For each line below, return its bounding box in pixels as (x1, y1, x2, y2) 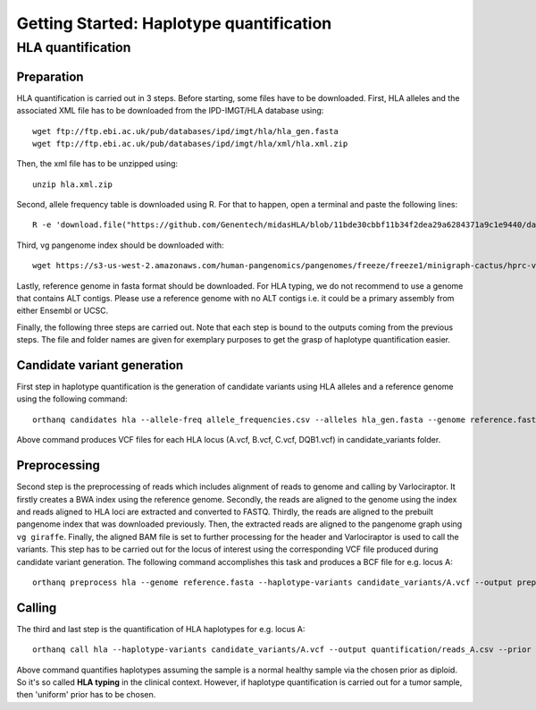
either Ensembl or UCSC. (16, 305, 109, 317)
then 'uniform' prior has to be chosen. (16, 689, 156, 700)
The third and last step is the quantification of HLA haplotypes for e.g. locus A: (16, 623, 306, 634)
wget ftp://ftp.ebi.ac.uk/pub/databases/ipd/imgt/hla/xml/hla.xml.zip (32, 139, 348, 148)
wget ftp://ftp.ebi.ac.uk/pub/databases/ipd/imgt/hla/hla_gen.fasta (32, 126, 339, 136)
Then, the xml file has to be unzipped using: (16, 158, 179, 169)
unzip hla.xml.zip (32, 179, 113, 190)
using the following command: (16, 393, 129, 404)
